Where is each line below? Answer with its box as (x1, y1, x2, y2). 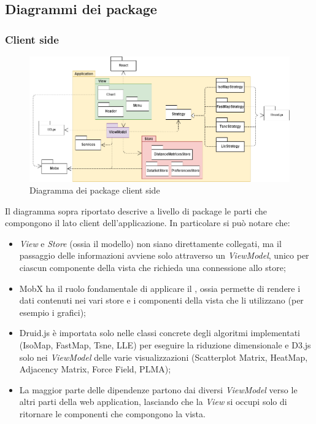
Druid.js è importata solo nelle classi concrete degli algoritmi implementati (19, 326, 300, 339)
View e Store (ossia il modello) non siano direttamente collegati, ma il (19, 237, 282, 249)
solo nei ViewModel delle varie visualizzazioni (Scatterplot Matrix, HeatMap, (19, 350, 308, 363)
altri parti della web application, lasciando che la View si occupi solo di (19, 395, 287, 408)
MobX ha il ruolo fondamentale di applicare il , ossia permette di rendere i (19, 281, 301, 294)
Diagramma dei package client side (29, 184, 160, 197)
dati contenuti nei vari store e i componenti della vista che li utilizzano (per (19, 294, 304, 307)
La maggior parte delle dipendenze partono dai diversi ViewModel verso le (19, 383, 298, 396)
